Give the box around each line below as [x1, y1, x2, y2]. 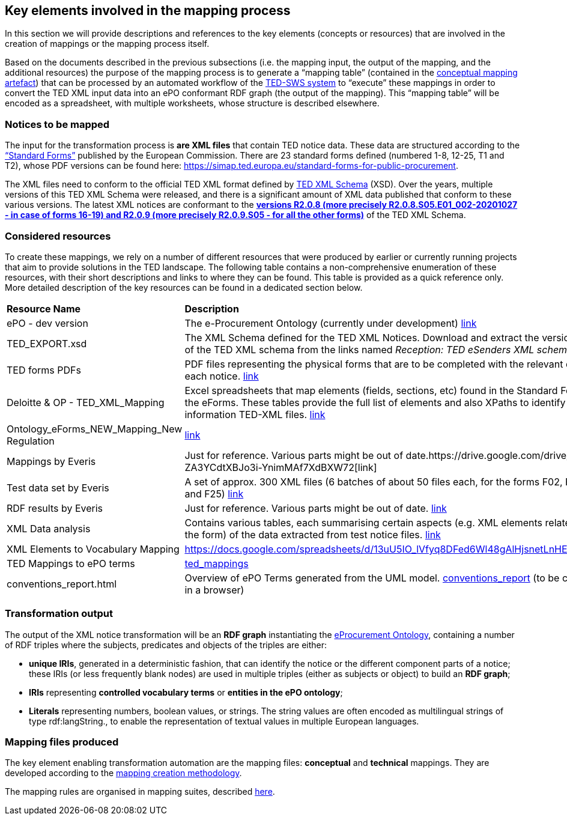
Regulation [7, 434, 55, 447]
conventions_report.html [7, 577, 117, 590]
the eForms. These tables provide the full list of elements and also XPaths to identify [184, 396, 566, 408]
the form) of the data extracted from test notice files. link [184, 528, 441, 541]
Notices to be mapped [5, 118, 110, 130]
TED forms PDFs [7, 363, 81, 376]
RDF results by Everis [7, 502, 103, 514]
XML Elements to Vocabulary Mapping [7, 542, 180, 555]
